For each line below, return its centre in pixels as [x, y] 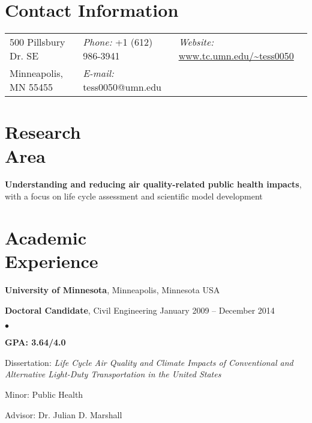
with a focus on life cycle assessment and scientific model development [134, 196]
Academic [46, 237]
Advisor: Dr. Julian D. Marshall [64, 414]
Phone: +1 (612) [118, 42]
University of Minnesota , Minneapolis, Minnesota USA [112, 289]
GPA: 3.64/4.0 [35, 342]
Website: [196, 42]
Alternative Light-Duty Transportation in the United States [113, 374]
